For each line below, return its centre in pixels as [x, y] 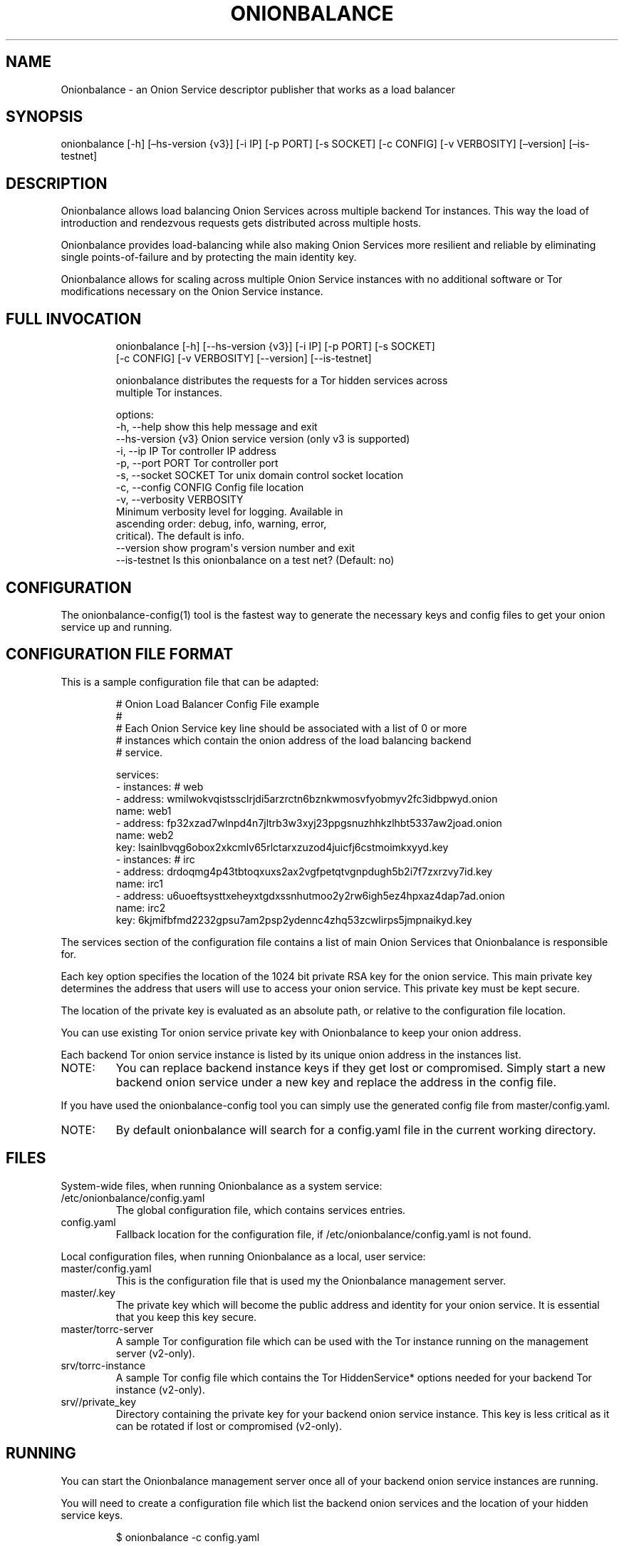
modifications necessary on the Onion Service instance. [192, 292]
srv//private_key [99, 1401]
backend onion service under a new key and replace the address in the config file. [336, 1082]
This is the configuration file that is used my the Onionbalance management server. [311, 1280]
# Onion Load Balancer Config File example [218, 704]
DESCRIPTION [57, 183]
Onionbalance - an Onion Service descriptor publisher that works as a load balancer [258, 89]
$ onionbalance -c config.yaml [188, 1537]
